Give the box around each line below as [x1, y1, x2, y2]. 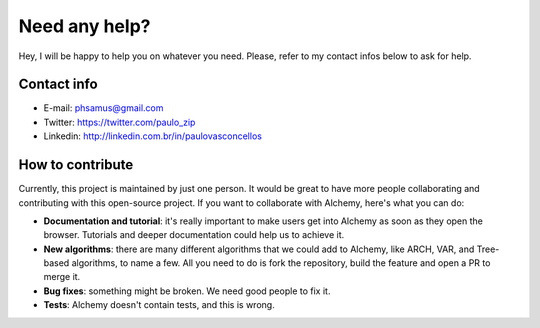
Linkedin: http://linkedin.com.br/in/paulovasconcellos [43, 130, 262, 142]
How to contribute [18, 156, 134, 174]
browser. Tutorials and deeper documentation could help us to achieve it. [43, 229, 345, 241]
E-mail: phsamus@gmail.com [43, 102, 164, 114]
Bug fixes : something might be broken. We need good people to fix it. [43, 285, 331, 297]
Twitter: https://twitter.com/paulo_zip [43, 116, 196, 128]
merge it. [43, 271, 81, 283]
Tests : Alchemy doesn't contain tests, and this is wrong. [43, 299, 275, 311]
